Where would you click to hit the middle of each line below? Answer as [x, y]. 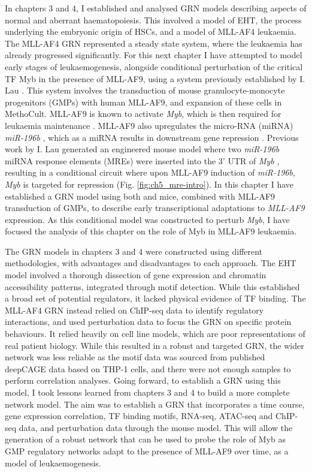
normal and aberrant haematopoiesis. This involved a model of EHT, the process [153, 19]
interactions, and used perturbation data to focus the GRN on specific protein [148, 322]
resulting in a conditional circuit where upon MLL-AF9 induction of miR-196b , [150, 172]
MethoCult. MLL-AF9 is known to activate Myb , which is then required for [143, 114]
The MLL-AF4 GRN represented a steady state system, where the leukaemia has [154, 43]
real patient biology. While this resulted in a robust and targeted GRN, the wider [155, 345]
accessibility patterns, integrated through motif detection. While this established [152, 286]
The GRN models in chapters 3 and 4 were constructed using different [134, 251]
